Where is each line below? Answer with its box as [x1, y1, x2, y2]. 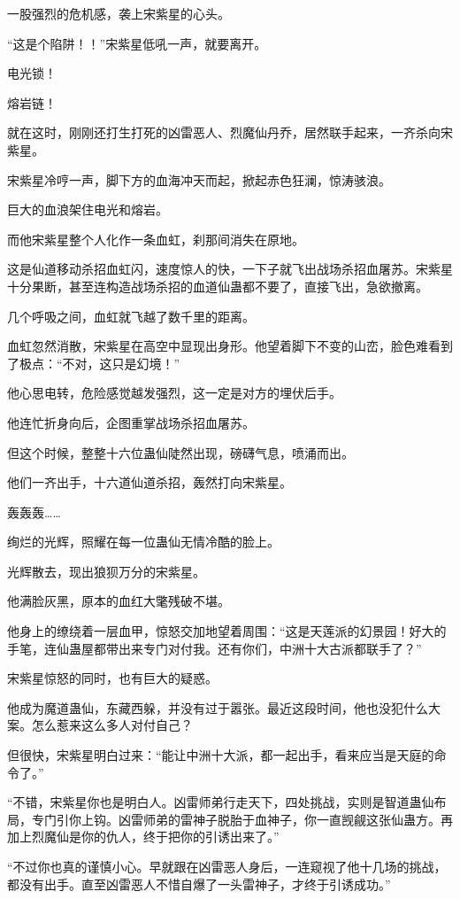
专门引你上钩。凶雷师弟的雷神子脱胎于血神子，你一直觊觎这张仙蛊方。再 [31, 810, 453, 828]
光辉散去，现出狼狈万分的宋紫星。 [7, 562, 205, 580]
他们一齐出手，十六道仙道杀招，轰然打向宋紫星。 [7, 473, 292, 492]
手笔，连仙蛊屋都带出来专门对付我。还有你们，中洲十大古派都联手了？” [7, 639, 422, 657]
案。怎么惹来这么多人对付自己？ [7, 716, 193, 734]
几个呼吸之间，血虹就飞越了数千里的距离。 [7, 306, 255, 325]
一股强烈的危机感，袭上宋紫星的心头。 [7, 4, 230, 22]
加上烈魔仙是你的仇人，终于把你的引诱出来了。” [7, 827, 280, 846]
